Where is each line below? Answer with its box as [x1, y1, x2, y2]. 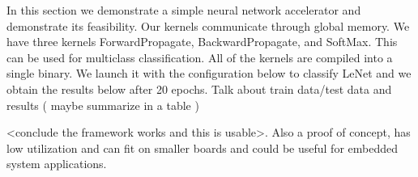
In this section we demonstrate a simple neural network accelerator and [6, 2, 361, 18]
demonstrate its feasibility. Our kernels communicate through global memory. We [6, 17, 410, 34]
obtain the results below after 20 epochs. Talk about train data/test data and [6, 80, 392, 97]
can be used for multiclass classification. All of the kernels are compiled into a [6, 48, 393, 65]
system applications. [6, 155, 107, 172]
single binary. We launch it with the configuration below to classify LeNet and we [6, 65, 412, 82]
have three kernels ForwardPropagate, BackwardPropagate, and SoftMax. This [6, 33, 398, 50]
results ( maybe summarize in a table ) [6, 96, 199, 113]
